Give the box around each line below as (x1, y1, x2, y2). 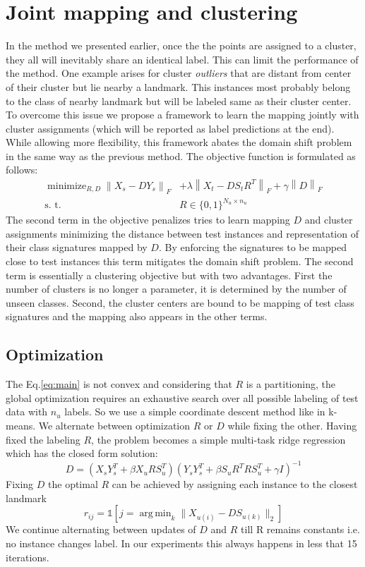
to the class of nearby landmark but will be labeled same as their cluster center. (6, 93, 352, 108)
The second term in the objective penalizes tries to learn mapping (6, 212, 290, 227)
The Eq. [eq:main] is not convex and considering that (6, 377, 232, 391)
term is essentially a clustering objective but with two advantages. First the (6, 267, 333, 282)
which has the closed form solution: (6, 446, 158, 461)
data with (6, 404, 48, 419)
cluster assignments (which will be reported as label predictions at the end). (6, 121, 335, 135)
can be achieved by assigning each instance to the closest (112, 477, 358, 492)
